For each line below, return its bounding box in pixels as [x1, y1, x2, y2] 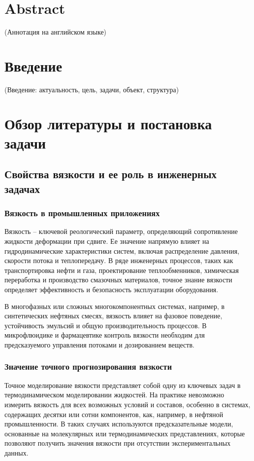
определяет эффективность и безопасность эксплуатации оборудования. [4, 284, 219, 294]
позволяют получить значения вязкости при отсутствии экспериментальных [4, 438, 231, 448]
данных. [4, 447, 29, 458]
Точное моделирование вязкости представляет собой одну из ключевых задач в [4, 380, 241, 390]
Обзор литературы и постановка [4, 113, 212, 133]
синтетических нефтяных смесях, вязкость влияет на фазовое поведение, [4, 310, 222, 321]
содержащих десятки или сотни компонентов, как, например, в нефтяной [4, 409, 223, 419]
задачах [4, 181, 40, 196]
